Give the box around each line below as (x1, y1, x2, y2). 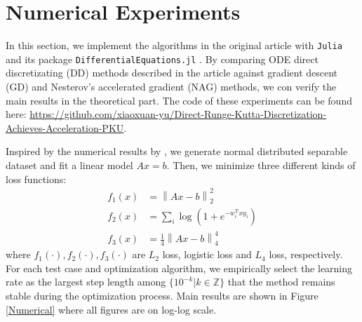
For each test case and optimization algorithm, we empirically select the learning (6, 260, 353, 275)
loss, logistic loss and (162, 247, 252, 262)
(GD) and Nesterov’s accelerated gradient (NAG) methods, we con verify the (6, 79, 337, 94)
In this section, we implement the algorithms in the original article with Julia (6, 38, 342, 53)
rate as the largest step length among (6, 274, 166, 289)
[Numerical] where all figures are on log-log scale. (6, 302, 217, 316)
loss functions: (6, 171, 67, 186)
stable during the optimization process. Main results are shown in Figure (6, 288, 319, 302)
